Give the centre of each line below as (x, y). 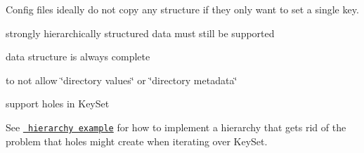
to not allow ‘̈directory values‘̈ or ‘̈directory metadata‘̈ (122, 80)
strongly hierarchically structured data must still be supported (140, 33)
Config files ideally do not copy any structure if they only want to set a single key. (182, 9)
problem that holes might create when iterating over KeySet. (137, 141)
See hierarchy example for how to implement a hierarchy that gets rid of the (176, 127)
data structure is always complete (78, 56)
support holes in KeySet (58, 104)
